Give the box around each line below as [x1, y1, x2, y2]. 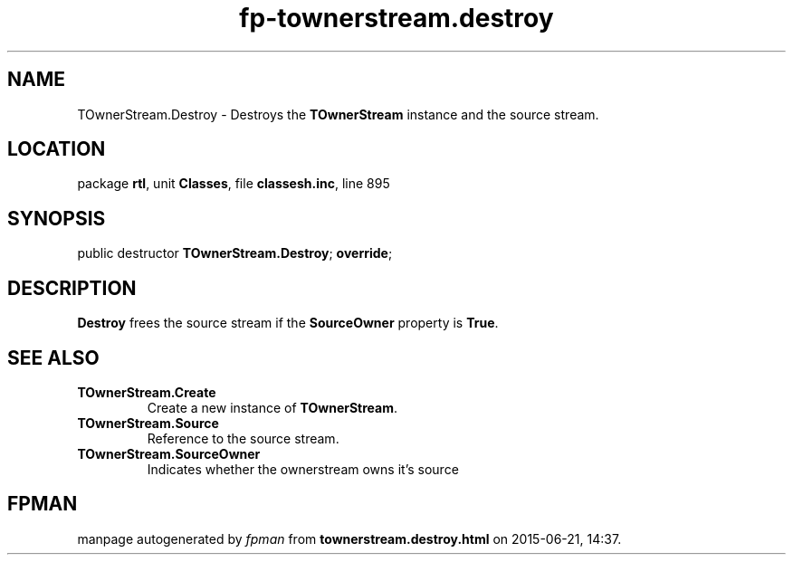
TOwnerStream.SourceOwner [77, 445, 261, 462]
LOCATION [7, 138, 106, 161]
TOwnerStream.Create [77, 384, 216, 400]
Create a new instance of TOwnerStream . [147, 399, 398, 415]
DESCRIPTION [7, 276, 137, 300]
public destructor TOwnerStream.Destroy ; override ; [77, 245, 393, 262]
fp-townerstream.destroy [239, 3, 554, 33]
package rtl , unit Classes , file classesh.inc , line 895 [77, 176, 390, 192]
